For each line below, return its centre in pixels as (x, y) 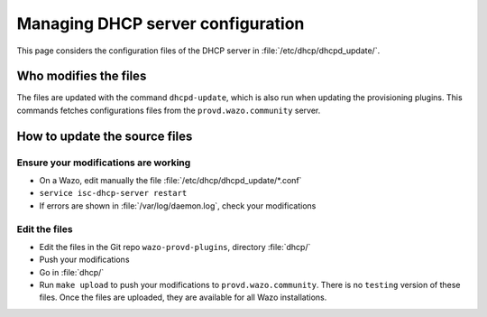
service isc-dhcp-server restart (113, 193)
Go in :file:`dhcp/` (72, 272)
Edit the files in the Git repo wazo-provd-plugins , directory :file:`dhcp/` (175, 247)
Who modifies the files (82, 76)
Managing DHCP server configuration (161, 23)
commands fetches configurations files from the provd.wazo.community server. (169, 110)
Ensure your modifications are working (104, 163)
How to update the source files (105, 136)
